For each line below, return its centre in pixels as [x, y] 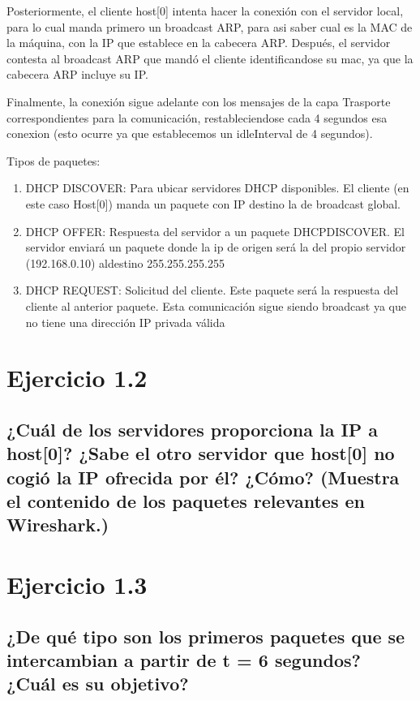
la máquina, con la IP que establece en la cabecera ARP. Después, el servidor [199, 43]
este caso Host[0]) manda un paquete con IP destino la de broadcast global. [213, 203]
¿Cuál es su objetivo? [98, 684]
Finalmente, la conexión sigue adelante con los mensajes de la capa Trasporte [199, 101]
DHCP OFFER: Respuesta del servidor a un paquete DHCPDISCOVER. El [215, 231]
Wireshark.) [58, 525]
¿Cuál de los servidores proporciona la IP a [192, 429]
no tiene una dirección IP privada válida [125, 322]
